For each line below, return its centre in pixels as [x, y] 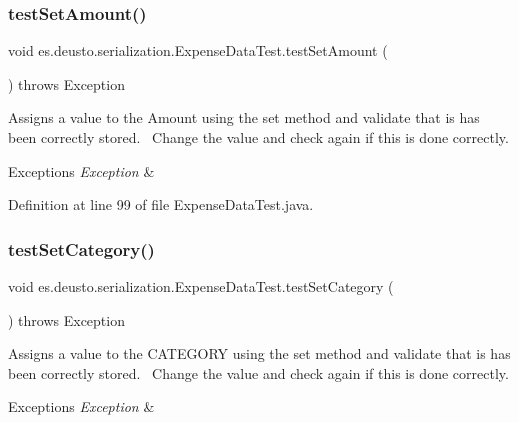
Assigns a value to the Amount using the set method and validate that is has [244, 117]
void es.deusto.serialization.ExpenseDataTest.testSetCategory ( [201, 286]
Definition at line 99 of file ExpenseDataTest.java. [161, 204]
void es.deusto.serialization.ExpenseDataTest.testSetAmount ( [198, 50]
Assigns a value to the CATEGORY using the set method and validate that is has [259, 353]
